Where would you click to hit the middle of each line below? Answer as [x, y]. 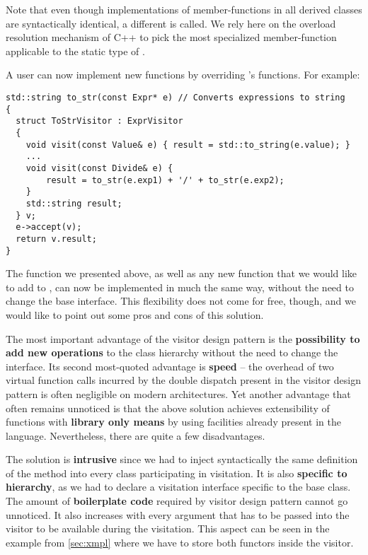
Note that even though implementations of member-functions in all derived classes [184, 9]
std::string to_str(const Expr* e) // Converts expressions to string [176, 97]
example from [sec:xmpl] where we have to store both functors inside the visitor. [180, 542]
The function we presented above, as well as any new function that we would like [182, 273]
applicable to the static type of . [75, 51]
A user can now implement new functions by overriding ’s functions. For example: [183, 75]
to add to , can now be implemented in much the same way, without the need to [180, 287]
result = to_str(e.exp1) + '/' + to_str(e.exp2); [165, 180]
